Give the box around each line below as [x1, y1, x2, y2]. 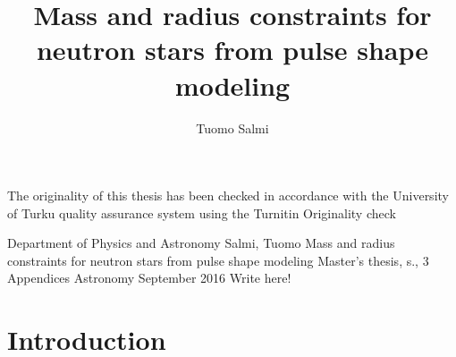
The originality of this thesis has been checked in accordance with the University [7, 186, 449, 205]
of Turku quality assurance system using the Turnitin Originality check [7, 203, 396, 222]
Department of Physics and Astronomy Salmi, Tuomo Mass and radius [7, 234, 395, 252]
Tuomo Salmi [196, 118, 269, 137]
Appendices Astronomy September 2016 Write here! [7, 268, 291, 287]
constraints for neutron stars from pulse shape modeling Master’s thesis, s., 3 [7, 251, 429, 269]
